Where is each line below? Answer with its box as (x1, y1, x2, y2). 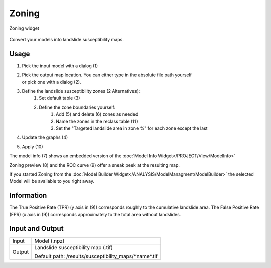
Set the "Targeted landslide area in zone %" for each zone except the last (56, 125, 208, 131)
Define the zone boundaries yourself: (39, 104, 116, 110)
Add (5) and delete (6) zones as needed (56, 111, 139, 117)
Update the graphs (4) (22, 134, 68, 140)
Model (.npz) (34, 237, 65, 244)
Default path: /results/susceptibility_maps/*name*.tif (34, 253, 158, 260)
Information (9, 191, 47, 200)
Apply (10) (22, 143, 43, 150)
